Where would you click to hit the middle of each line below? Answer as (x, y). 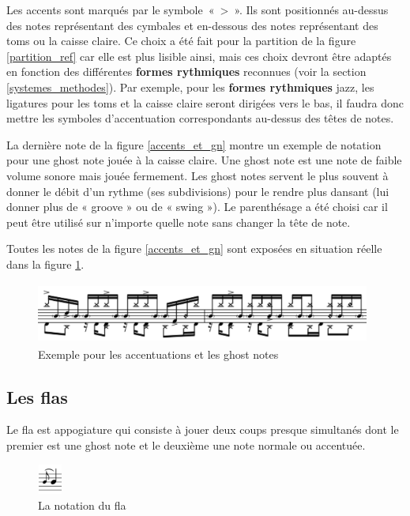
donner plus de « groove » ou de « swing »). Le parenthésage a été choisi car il (197, 207)
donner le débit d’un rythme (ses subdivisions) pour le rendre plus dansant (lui (198, 191)
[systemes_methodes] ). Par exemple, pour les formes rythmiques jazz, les (190, 87)
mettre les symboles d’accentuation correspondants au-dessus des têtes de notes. (200, 118)
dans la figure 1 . (45, 264)
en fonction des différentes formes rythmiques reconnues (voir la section (186, 72)
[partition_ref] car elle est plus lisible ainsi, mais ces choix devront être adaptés (199, 56)
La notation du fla (82, 505)
